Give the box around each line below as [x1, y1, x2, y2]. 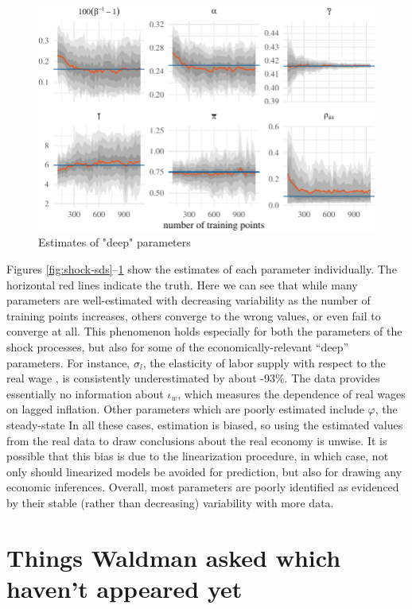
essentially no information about [6, 385, 164, 401]
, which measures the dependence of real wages [177, 385, 406, 401]
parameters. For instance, [6, 354, 130, 370]
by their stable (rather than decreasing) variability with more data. [6, 494, 334, 510]
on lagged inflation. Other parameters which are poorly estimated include [6, 401, 364, 417]
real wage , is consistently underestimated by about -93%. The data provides [6, 370, 380, 386]
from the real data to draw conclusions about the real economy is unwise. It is [6, 432, 387, 448]
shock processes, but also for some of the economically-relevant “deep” [6, 338, 349, 355]
